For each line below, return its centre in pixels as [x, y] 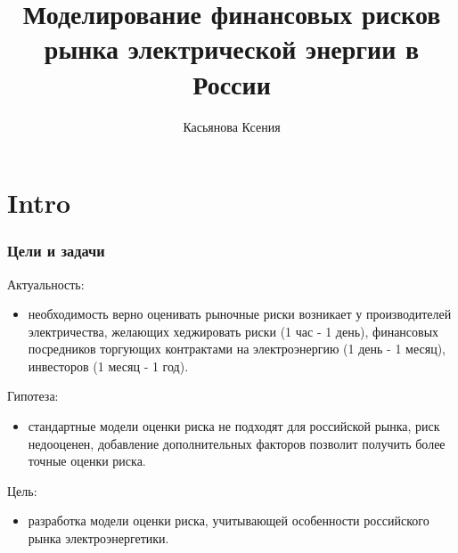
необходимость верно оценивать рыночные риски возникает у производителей [240, 314]
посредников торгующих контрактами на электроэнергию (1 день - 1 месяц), [237, 349]
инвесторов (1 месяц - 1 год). [108, 366]
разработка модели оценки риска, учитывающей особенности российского [229, 520]
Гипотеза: [33, 396]
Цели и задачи [56, 251]
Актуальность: [46, 284]
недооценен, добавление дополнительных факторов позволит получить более [237, 443]
